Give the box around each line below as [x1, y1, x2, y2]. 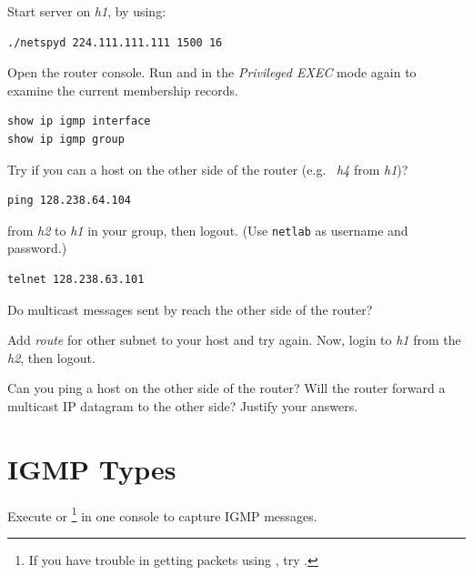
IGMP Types [7, 449, 176, 487]
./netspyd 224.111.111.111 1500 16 [7, 35, 223, 49]
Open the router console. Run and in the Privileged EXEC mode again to [7, 63, 417, 82]
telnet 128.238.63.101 [7, 273, 145, 286]
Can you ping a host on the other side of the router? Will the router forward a [7, 378, 446, 398]
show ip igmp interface [7, 115, 151, 128]
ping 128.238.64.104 [7, 194, 132, 207]
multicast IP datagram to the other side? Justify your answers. [7, 396, 358, 415]
